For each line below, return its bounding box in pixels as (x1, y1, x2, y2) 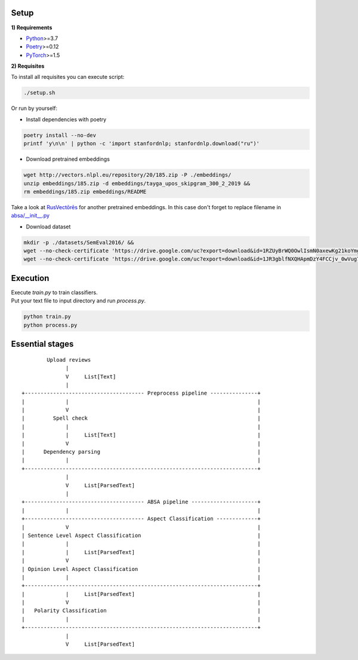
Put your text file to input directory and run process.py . (11, 297, 146, 304)
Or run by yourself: (11, 105, 58, 112)
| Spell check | (21, 415, 261, 421)
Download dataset (26, 223, 71, 230)
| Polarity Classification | (21, 607, 261, 614)
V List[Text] (66, 373, 116, 380)
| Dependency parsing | (21, 448, 261, 456)
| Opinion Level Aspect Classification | (21, 566, 261, 572)
